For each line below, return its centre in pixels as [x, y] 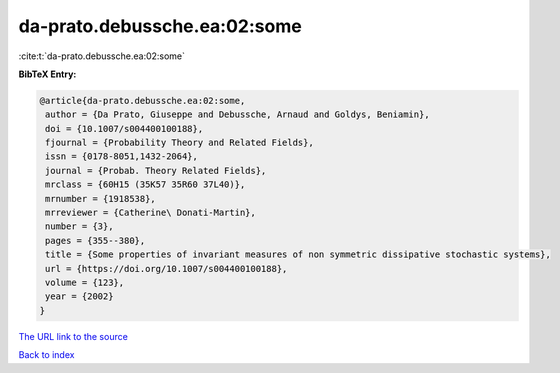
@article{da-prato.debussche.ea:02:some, [142, 100]
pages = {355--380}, [95, 240]
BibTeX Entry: [47, 74]
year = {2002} [79, 296]
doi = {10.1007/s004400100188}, [124, 128]
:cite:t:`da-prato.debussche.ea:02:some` [101, 56]
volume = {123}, [85, 282]
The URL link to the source [73, 336]
